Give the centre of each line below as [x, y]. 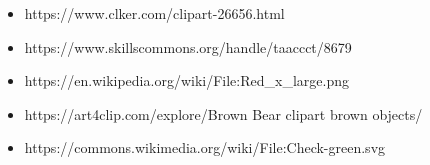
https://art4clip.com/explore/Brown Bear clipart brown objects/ [223, 113]
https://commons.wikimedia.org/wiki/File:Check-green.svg [205, 147]
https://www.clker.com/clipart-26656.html [154, 13]
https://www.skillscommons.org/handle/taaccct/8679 [188, 46]
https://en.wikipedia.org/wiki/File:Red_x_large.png [186, 80]
